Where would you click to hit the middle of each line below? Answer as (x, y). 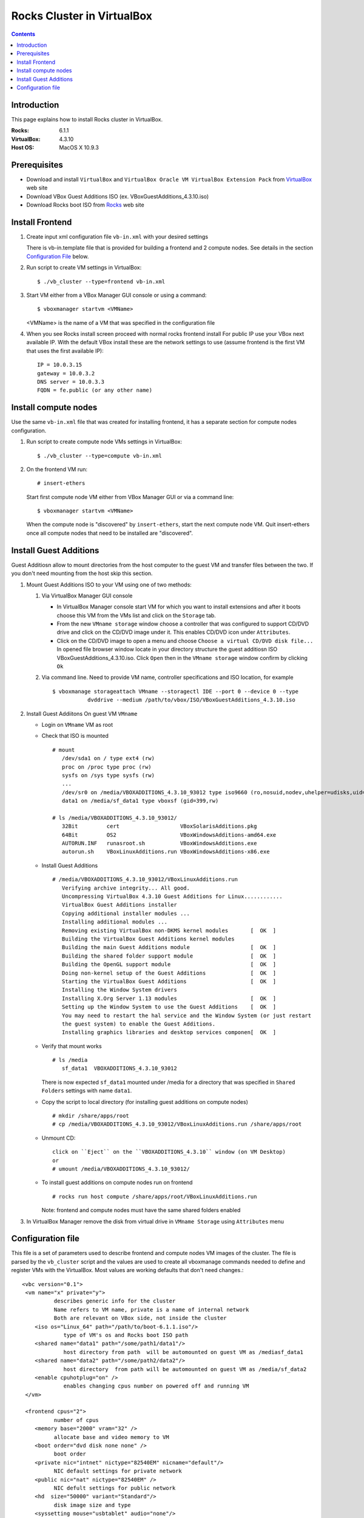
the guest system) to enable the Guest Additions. (138, 1024)
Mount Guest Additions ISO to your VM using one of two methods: (109, 584)
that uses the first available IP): (65, 351)
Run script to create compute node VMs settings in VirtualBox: (104, 442)
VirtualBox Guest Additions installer (119, 905)
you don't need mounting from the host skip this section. (82, 573)
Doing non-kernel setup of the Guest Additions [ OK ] (169, 973)
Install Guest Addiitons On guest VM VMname (82, 713)
